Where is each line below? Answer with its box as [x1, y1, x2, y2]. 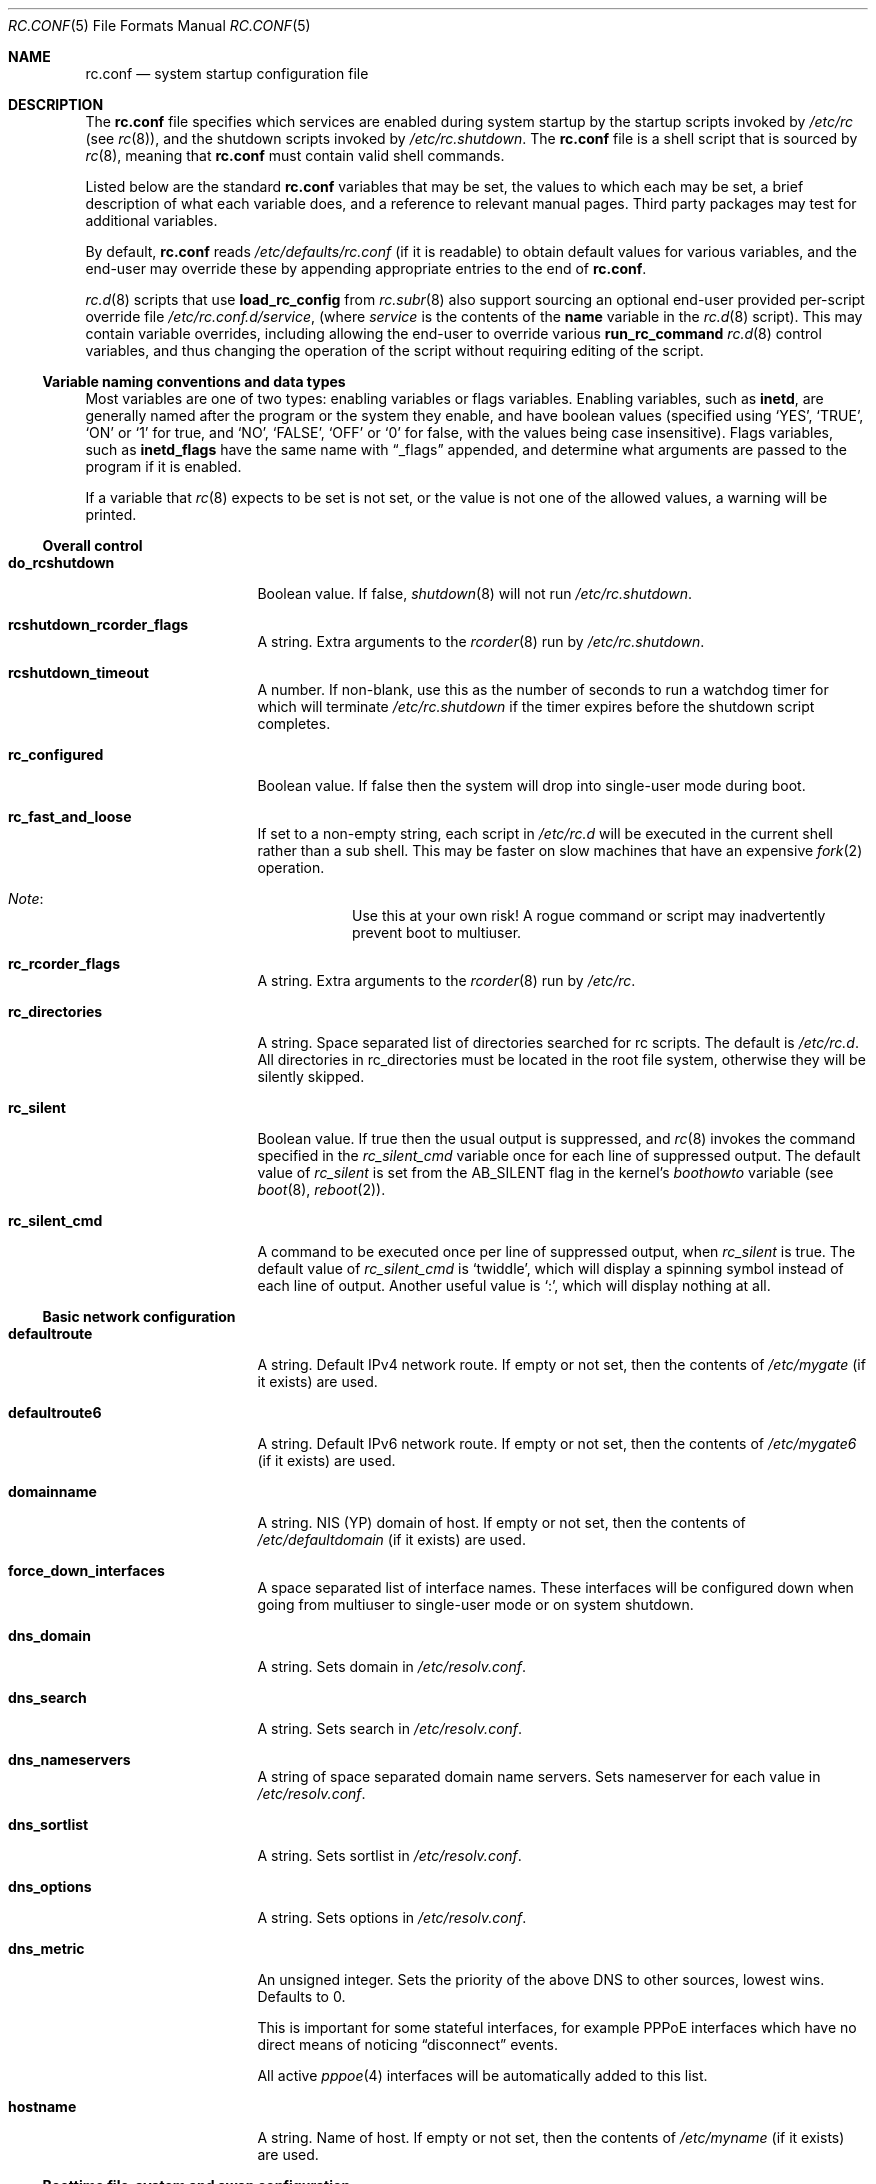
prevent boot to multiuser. [352, 924, 522, 941]
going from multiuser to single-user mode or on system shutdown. [257, 1596, 694, 1613]
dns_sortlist [8, 1816, 89, 1833]
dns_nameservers [8, 1751, 131, 1768]
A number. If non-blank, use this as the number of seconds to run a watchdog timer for [257, 681, 829, 698]
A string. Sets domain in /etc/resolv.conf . [257, 1658, 526, 1675]
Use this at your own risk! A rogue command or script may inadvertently [352, 907, 826, 924]
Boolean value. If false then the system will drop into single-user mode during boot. [257, 777, 806, 794]
